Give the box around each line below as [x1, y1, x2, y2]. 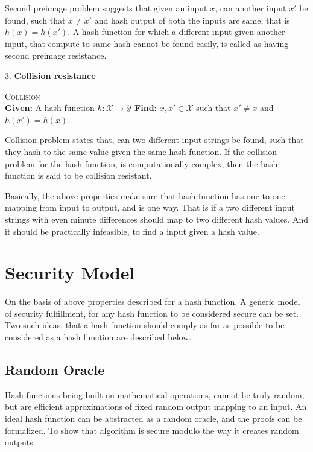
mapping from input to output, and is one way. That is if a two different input [5, 201, 295, 214]
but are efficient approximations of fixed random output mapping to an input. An [5, 400, 307, 413]
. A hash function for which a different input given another [68, 25, 285, 38]
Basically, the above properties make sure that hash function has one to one [5, 189, 285, 202]
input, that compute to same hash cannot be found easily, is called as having [5, 37, 289, 49]
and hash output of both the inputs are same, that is [94, 13, 290, 26]
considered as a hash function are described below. [5, 331, 192, 343]
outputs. [5, 436, 36, 448]
